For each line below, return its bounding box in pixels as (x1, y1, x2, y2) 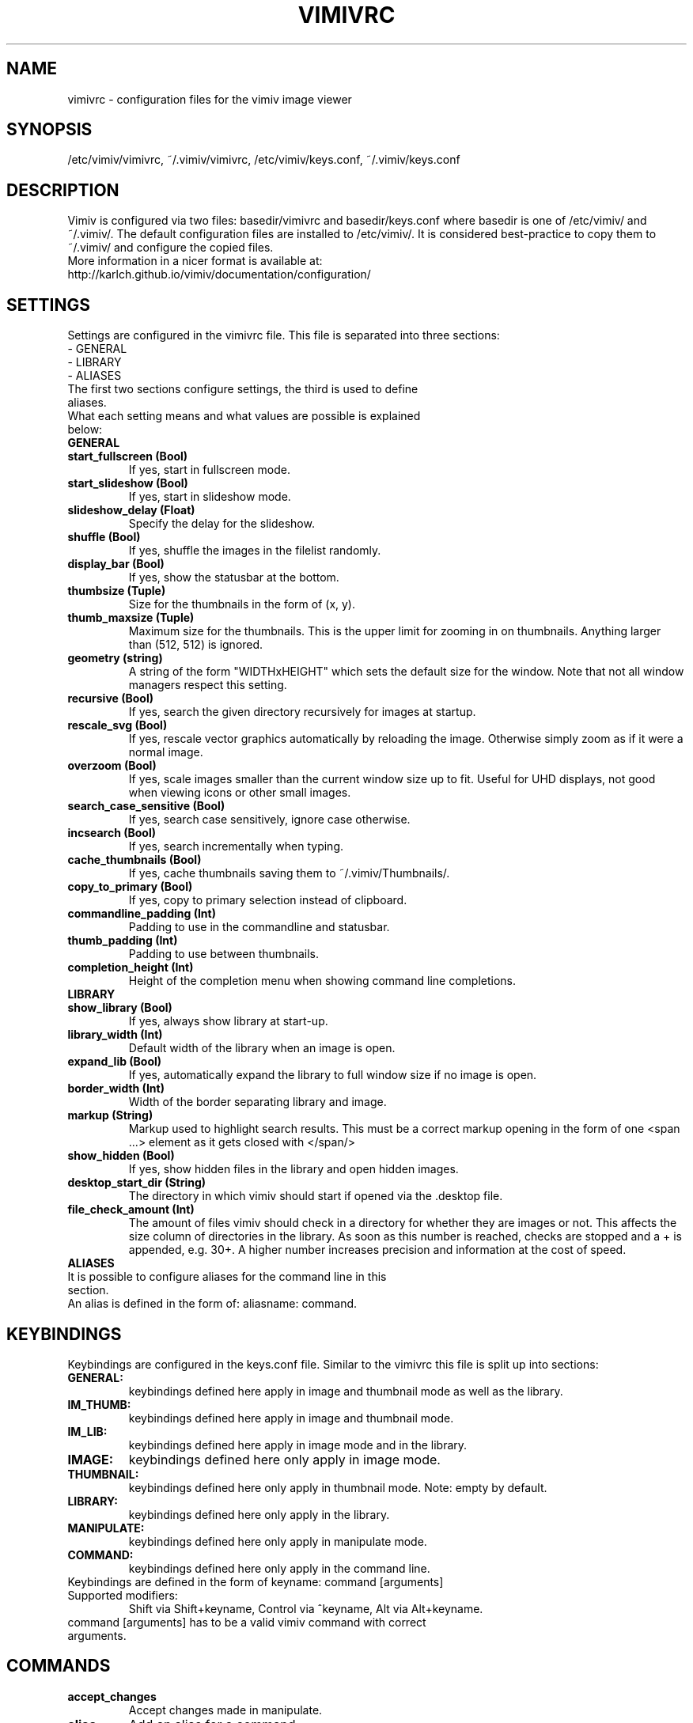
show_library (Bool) (67, 1001, 172, 1015)
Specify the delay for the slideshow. (128, 517, 315, 531)
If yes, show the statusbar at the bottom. (128, 570, 339, 585)
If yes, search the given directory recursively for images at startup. (128, 705, 476, 719)
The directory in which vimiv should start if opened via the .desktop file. (128, 1189, 503, 1203)
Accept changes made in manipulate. (128, 1702, 323, 1717)
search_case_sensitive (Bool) (67, 799, 225, 813)
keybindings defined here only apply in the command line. (128, 1561, 430, 1575)
